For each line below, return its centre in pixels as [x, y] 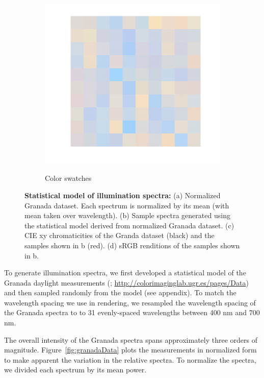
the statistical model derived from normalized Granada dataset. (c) [129, 225]
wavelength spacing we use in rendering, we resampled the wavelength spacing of [130, 302]
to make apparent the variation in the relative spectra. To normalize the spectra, [130, 359]
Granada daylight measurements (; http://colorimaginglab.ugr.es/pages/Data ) [126, 282]
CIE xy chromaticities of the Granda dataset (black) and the [120, 235]
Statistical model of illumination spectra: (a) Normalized [123, 195]
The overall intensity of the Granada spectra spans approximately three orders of [131, 339]
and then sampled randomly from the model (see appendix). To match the [120, 292]
